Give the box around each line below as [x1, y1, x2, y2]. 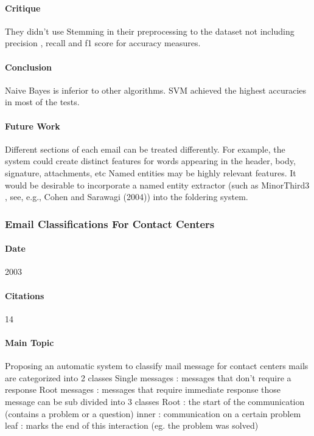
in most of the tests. [5, 95, 80, 108]
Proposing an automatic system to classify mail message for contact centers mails [5, 359, 309, 372]
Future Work [5, 119, 60, 132]
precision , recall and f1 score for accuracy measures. [5, 36, 201, 49]
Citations [5, 289, 44, 302]
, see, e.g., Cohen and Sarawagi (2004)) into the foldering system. [5, 190, 248, 203]
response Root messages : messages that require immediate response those [5, 383, 281, 396]
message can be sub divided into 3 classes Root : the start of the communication [5, 395, 305, 407]
